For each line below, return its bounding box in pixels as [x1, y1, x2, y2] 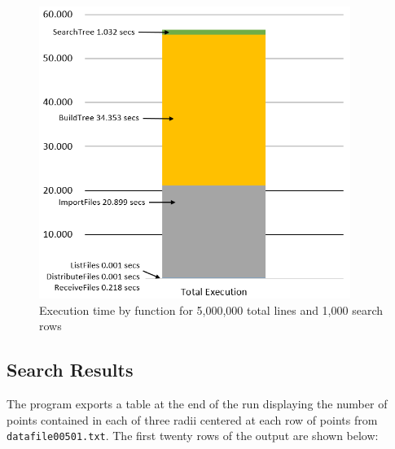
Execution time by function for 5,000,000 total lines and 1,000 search [39, 301, 384, 318]
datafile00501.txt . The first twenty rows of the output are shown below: [7, 427, 379, 444]
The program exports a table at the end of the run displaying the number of [7, 395, 388, 412]
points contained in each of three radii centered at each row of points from [7, 411, 378, 428]
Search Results [7, 357, 134, 382]
